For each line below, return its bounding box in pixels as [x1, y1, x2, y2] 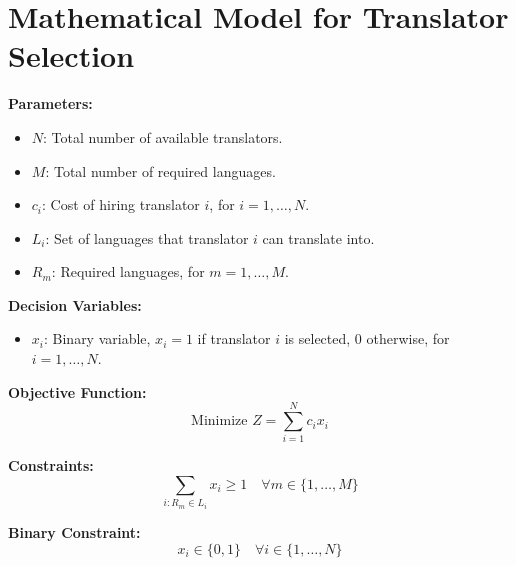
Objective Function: [8, 381, 147, 402]
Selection [8, 35, 135, 76]
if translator [197, 328, 271, 349]
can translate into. [262, 227, 375, 248]
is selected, [284, 328, 351, 349]
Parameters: [8, 93, 93, 114]
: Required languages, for [51, 261, 205, 282]
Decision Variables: [8, 294, 142, 315]
